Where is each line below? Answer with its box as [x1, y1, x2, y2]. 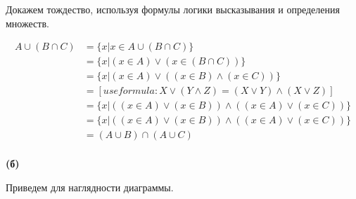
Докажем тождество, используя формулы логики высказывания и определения [6, 2, 340, 16]
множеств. [6, 15, 49, 30]
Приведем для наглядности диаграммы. [6, 180, 174, 195]
